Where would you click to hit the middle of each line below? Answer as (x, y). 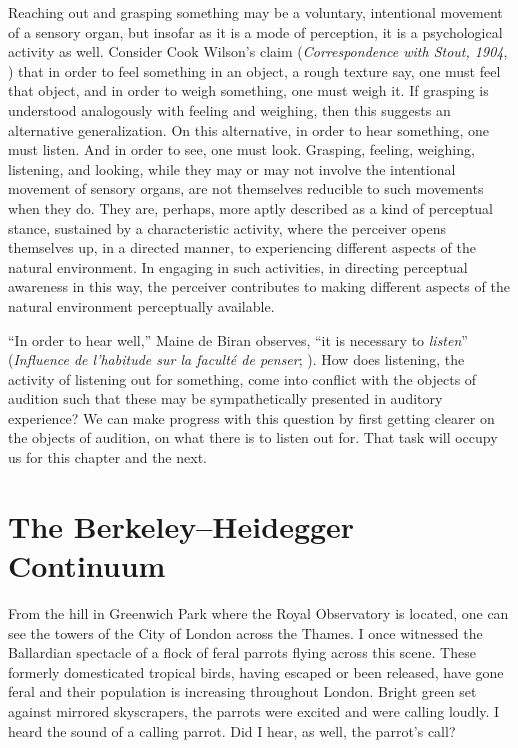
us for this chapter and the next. (107, 457)
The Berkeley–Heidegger (181, 525)
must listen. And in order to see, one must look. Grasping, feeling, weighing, (241, 149)
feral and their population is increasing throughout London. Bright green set (242, 691)
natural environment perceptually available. (141, 305)
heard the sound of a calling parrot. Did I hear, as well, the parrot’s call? (232, 730)
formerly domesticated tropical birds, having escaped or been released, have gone (256, 671)
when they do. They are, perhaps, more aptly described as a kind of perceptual (250, 207)
